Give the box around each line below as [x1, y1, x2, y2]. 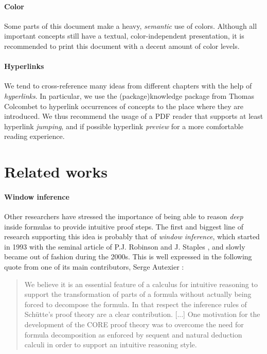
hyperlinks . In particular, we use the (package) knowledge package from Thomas [4, 90, 254, 101]
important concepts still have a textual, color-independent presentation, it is [4, 30, 244, 41]
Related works [4, 161, 108, 182]
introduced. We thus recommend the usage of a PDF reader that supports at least [4, 111, 263, 121]
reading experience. [4, 131, 65, 141]
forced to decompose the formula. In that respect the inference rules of [24, 298, 247, 309]
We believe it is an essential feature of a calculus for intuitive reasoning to [24, 278, 258, 289]
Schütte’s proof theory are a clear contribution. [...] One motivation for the [24, 309, 260, 320]
